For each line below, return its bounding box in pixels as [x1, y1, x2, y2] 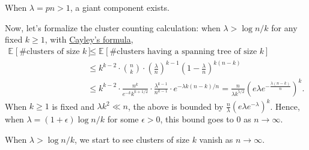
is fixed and [52, 100, 94, 112]
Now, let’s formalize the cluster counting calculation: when [5, 21, 221, 34]
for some [107, 113, 139, 125]
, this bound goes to [160, 113, 234, 125]
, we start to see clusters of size [75, 133, 189, 145]
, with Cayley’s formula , [44, 33, 133, 46]
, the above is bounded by [127, 100, 224, 112]
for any [271, 21, 298, 34]
